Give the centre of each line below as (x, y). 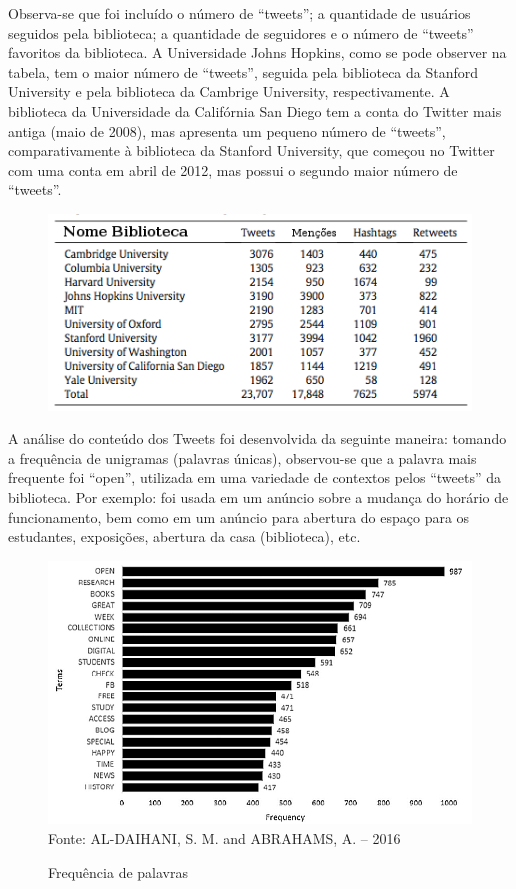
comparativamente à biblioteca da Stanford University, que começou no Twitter (251, 150)
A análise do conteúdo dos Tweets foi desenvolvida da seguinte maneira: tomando (257, 438)
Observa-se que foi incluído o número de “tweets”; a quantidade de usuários (239, 13)
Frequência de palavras (118, 871)
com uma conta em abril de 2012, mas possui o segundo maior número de (233, 169)
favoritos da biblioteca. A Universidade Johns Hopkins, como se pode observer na (257, 52)
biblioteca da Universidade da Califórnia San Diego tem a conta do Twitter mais (255, 110)
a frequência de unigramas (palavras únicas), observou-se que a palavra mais (242, 457)
